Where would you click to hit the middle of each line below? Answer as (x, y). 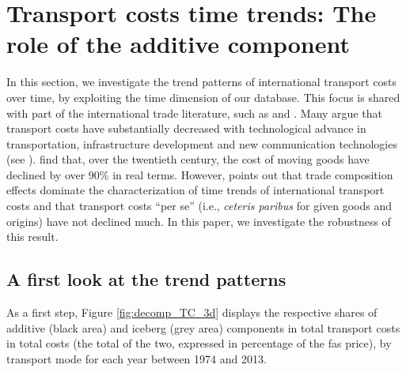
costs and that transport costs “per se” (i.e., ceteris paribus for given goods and (199, 206)
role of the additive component (178, 44)
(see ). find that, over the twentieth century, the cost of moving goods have (188, 159)
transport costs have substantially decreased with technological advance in (186, 128)
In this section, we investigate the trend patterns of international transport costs (202, 82)
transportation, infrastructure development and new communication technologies (202, 143)
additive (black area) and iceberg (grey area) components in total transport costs (203, 327)
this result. (32, 237)
